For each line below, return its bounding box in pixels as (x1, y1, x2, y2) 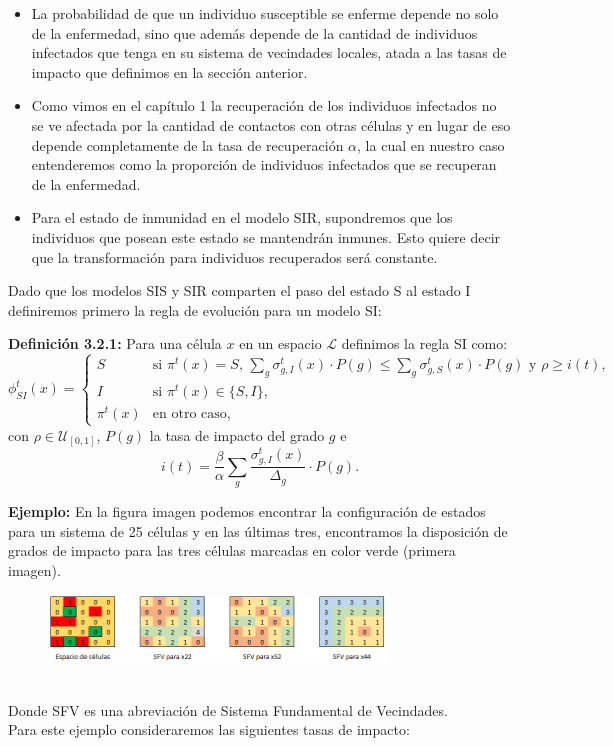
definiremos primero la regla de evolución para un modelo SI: (8, 299, 382, 320)
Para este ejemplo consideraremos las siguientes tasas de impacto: (8, 719, 410, 740)
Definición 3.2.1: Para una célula (8, 333, 222, 354)
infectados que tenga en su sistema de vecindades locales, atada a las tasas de (31, 42, 507, 63)
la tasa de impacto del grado (149, 424, 325, 445)
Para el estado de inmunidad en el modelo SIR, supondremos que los (31, 207, 453, 228)
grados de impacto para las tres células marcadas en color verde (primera (8, 540, 456, 561)
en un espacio (239, 333, 322, 354)
